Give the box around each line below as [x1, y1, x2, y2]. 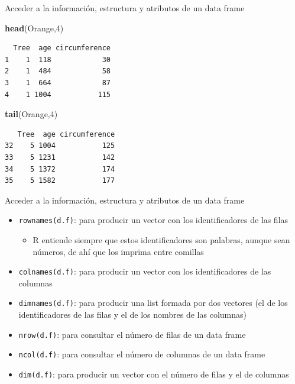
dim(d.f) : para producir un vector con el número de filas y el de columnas [18, 367, 289, 380]
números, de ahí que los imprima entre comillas [33, 245, 204, 257]
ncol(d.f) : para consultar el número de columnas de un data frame [18, 348, 265, 360]
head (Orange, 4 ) [5, 21, 64, 34]
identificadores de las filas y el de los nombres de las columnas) [18, 308, 247, 321]
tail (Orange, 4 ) [5, 108, 58, 120]
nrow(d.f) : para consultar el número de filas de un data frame [18, 328, 246, 340]
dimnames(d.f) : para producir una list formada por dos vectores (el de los [18, 296, 288, 309]
